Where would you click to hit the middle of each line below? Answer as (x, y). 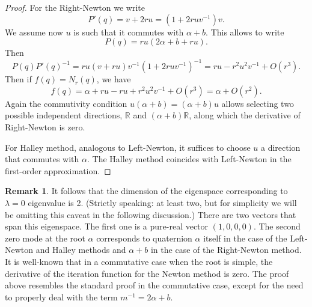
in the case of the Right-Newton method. (226, 250)
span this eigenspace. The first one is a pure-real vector (107, 226)
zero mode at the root (45, 238)
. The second (277, 226)
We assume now (34, 32)
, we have (114, 79)
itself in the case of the (245, 238)
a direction (280, 147)
